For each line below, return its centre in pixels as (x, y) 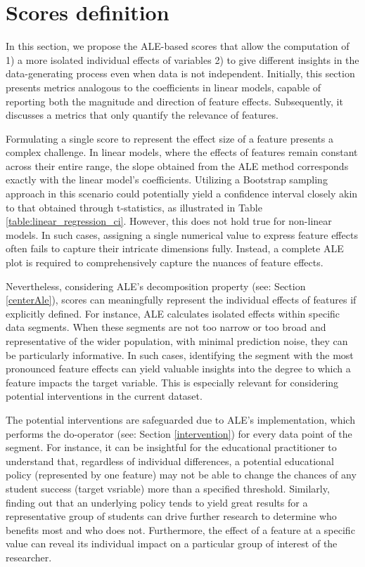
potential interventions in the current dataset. (104, 396)
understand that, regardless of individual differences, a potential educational (170, 461)
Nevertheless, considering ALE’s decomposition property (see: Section (156, 286)
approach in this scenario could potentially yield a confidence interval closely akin (182, 194)
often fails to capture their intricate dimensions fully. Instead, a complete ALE (175, 248)
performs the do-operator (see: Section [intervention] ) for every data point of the (179, 433)
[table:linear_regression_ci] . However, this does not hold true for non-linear (169, 221)
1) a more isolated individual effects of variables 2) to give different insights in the (182, 59)
